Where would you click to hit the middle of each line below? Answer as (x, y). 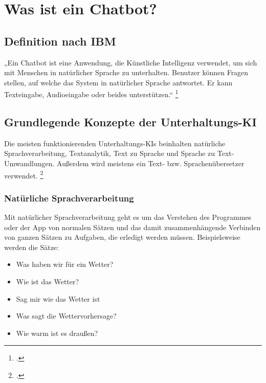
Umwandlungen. (29, 163)
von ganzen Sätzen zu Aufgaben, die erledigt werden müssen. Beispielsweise (122, 237)
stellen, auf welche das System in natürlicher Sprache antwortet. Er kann (118, 82)
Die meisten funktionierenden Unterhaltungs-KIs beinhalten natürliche (115, 143)
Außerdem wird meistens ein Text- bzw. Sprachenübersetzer (151, 163)
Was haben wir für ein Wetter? (65, 264)
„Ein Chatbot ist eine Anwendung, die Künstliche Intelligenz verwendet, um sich (131, 62)
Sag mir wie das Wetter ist (58, 298)
